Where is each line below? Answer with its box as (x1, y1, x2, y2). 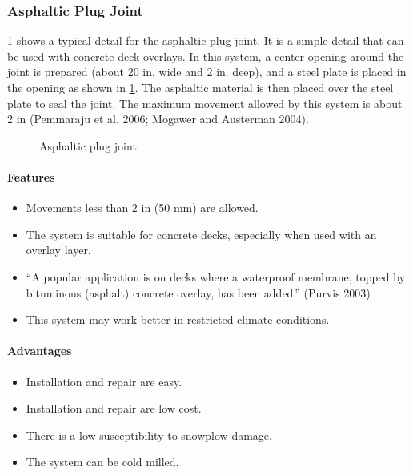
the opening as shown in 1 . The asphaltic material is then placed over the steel (7, 79, 394, 95)
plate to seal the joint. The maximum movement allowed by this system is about (7, 94, 403, 111)
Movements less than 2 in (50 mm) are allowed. (26, 199, 259, 216)
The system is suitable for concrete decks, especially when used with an (26, 226, 377, 242)
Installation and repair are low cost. (26, 400, 202, 417)
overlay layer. (26, 241, 91, 258)
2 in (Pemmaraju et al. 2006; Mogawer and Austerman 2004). (7, 110, 309, 127)
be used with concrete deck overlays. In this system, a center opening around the (7, 47, 404, 64)
